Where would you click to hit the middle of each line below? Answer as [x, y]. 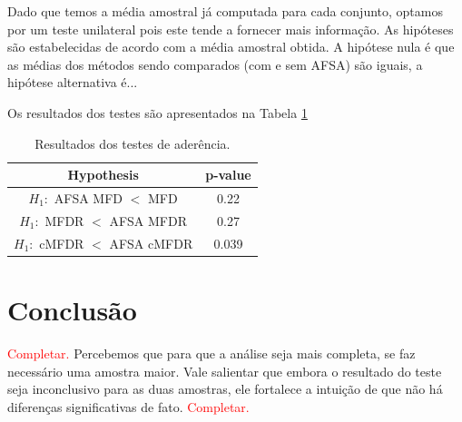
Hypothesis [103, 175]
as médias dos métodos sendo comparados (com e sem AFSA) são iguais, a [215, 64]
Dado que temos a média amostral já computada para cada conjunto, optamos [225, 11]
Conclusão [72, 309]
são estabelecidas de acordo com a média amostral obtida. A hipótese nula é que [231, 47]
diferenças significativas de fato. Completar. [128, 406]
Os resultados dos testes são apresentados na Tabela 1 [157, 112]
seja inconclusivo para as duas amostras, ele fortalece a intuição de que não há [225, 389]
